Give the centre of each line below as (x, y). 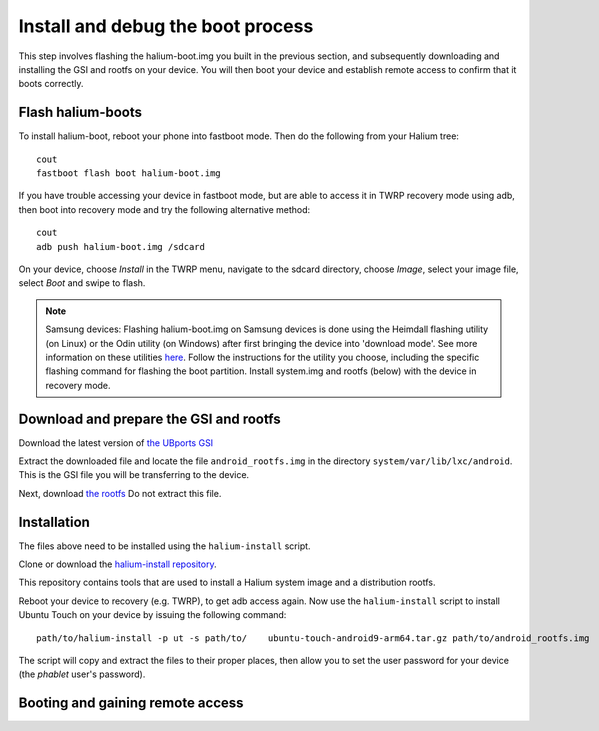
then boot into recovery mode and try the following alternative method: (164, 209)
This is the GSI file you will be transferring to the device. (134, 475)
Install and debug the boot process (166, 26)
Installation (54, 521)
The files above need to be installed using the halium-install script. (164, 546)
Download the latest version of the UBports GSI (116, 442)
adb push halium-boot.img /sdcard (120, 246)
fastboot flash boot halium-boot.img (129, 173)
